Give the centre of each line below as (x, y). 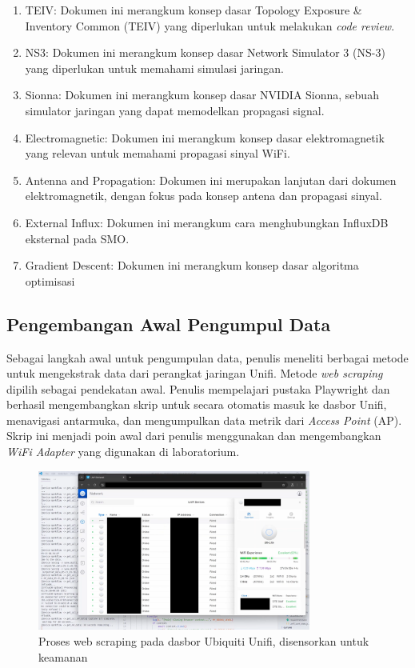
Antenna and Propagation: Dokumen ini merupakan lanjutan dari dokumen (211, 180)
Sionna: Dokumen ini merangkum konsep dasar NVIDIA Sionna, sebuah (202, 95)
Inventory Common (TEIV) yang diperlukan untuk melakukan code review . (210, 25)
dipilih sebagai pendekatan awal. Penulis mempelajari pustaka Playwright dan (198, 388)
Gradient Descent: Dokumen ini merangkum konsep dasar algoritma (192, 265)
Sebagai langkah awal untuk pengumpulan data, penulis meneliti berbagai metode (207, 357)
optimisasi (50, 280)
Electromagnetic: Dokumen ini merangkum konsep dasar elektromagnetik (205, 137)
